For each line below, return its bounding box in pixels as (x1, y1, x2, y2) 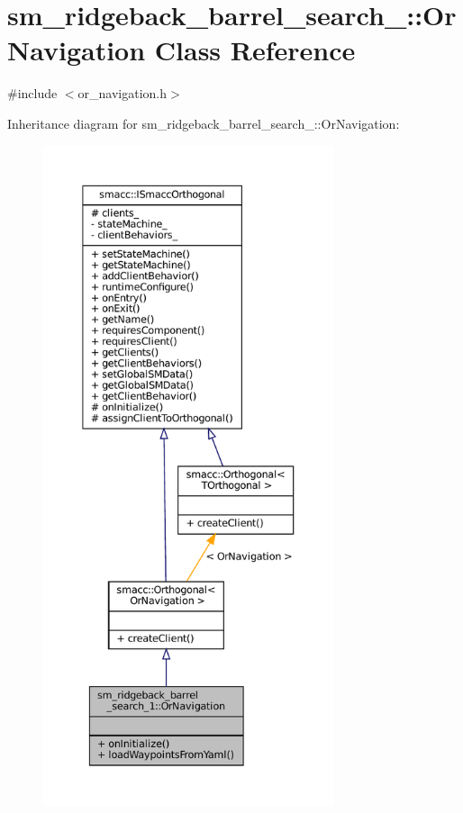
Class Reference (154, 32, 356, 68)
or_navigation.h (77, 84, 168, 103)
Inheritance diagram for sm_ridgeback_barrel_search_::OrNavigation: (7, 113, 400, 132)
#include (7, 84, 58, 103)
